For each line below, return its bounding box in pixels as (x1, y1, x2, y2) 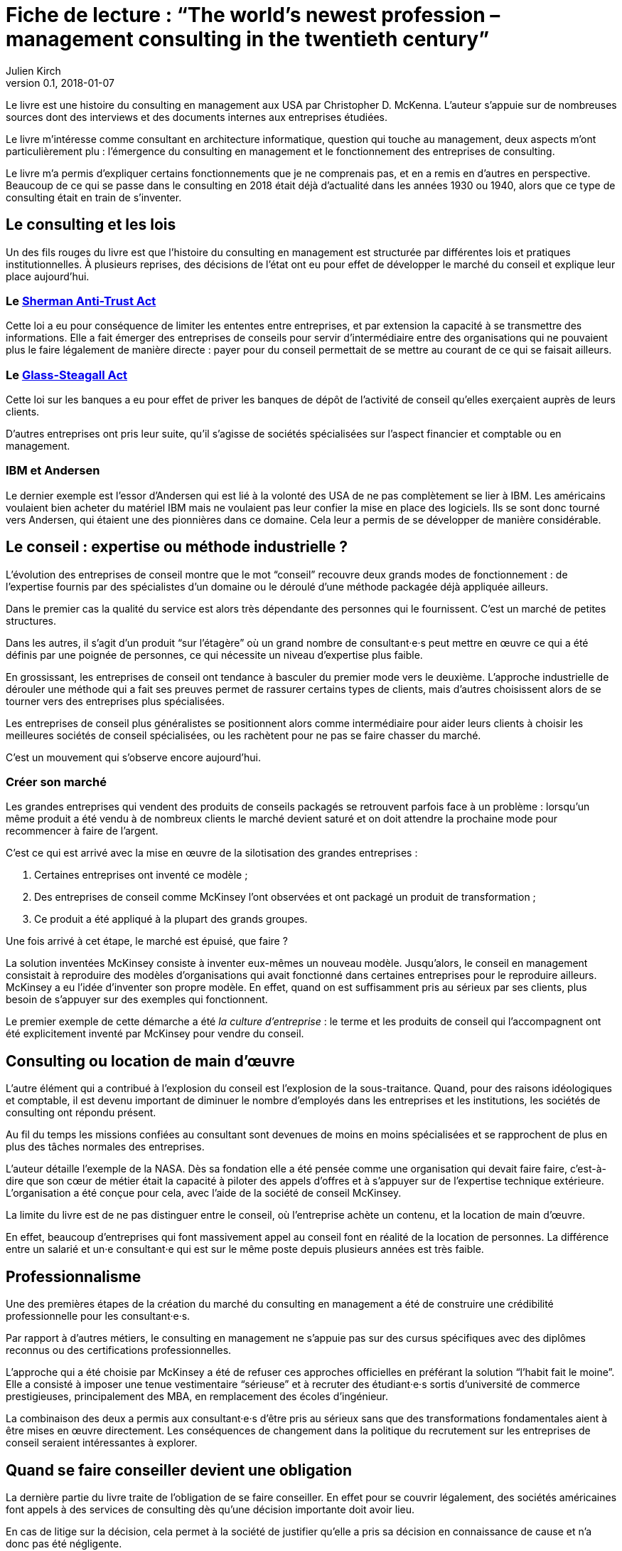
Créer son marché (6, 775, 107, 790)
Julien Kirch (6, 64, 61, 77)
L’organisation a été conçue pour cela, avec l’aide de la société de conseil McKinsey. (6, 1187, 402, 1200)
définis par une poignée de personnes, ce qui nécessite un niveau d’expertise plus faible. (6, 648, 423, 661)
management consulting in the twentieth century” (6, 27, 490, 51)
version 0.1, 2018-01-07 (6, 76, 115, 89)
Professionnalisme (6, 1267, 141, 1286)
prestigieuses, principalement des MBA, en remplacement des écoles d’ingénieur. (6, 1390, 389, 1403)
